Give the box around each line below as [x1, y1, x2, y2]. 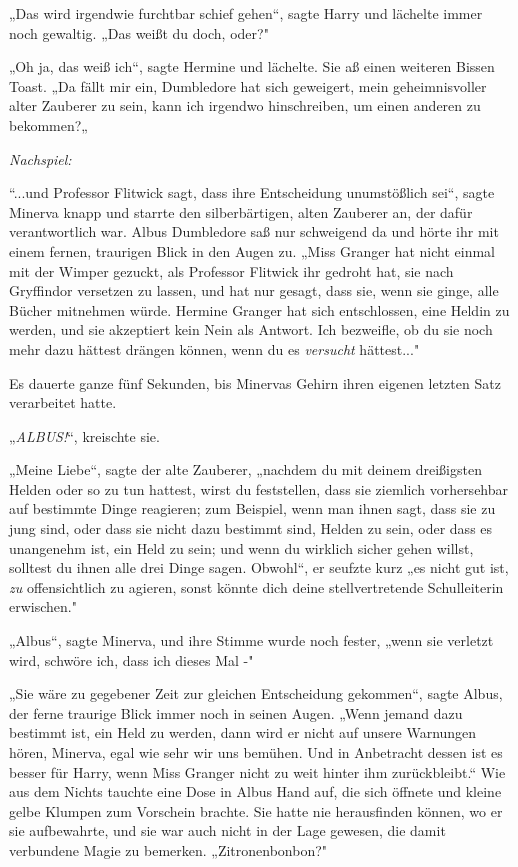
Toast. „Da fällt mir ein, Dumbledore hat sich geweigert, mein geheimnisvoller [9, 75, 487, 96]
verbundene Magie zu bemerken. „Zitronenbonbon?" [9, 839, 328, 860]
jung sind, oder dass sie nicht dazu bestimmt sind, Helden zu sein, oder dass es [9, 518, 493, 539]
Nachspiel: [9, 148, 72, 169]
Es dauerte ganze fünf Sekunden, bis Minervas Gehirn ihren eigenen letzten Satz [9, 372, 501, 393]
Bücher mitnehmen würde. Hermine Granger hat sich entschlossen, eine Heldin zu [9, 299, 510, 320]
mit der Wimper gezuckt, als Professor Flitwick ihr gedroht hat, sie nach [9, 260, 454, 281]
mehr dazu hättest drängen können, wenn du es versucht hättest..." [9, 338, 420, 359]
